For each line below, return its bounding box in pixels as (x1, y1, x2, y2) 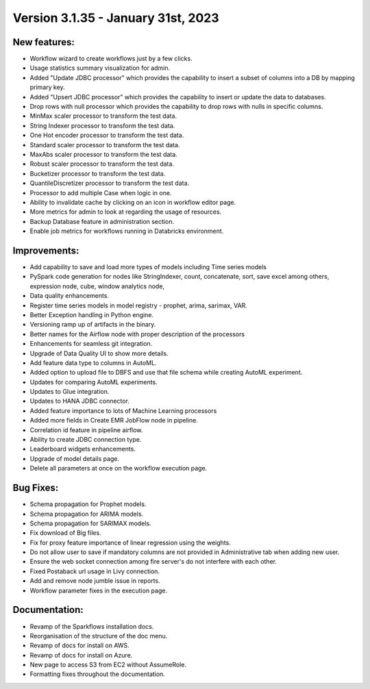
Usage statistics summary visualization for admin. (29, 64, 171, 72)
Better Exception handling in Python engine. (29, 310, 154, 318)
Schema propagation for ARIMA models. (29, 510, 144, 518)
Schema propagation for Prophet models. (29, 500, 147, 508)
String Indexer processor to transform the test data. (29, 121, 175, 129)
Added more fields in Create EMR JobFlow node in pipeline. (29, 416, 198, 425)
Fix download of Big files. (29, 529, 102, 537)
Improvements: (12, 245, 79, 256)
